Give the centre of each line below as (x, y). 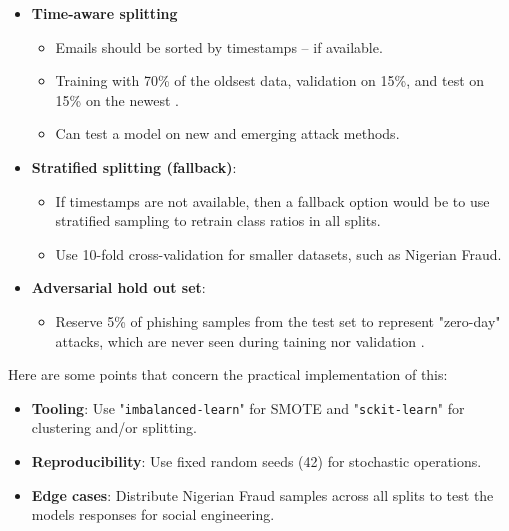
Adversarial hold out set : (118, 287)
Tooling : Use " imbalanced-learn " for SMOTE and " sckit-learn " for (248, 407)
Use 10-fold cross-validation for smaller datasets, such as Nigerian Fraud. (278, 253)
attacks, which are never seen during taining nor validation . (240, 340)
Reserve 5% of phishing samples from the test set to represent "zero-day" (278, 320)
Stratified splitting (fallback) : (134, 166)
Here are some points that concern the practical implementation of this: (228, 374)
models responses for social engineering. (153, 514)
